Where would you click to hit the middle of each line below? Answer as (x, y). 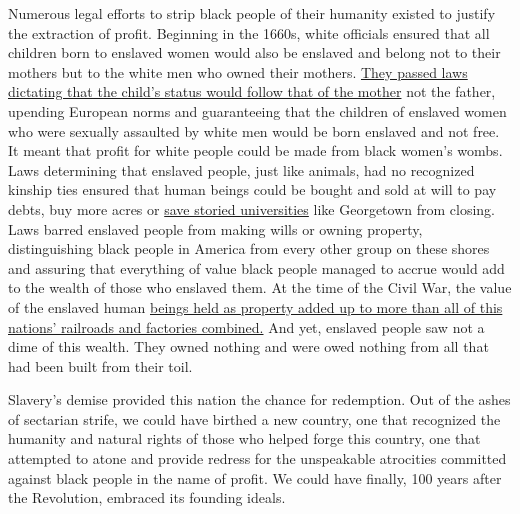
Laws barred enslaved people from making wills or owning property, (215, 228)
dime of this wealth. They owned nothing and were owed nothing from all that (248, 346)
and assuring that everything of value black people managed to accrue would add (256, 267)
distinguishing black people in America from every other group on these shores (249, 248)
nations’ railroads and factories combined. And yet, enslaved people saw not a (246, 326)
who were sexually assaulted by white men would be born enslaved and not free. (254, 130)
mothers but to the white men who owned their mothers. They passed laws (238, 71)
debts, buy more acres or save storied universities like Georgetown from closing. (251, 208)
